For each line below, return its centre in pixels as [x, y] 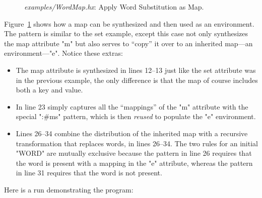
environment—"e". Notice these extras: [63, 53]
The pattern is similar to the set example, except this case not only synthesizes [126, 33]
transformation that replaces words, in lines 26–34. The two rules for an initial [137, 143]
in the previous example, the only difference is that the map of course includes [137, 80]
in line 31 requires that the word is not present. [89, 173]
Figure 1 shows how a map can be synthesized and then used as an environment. [129, 23]
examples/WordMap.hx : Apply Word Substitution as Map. [114, 7]
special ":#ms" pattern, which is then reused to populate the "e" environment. [136, 116]
